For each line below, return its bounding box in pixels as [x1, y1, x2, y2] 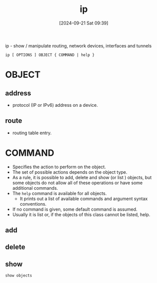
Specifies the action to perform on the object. [12, 164, 106, 170]
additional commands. [12, 185, 58, 191]
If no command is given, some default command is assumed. [12, 206, 138, 212]
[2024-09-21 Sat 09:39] [59, 20, 109, 26]
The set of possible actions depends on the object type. [12, 169, 128, 175]
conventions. [19, 201, 47, 207]
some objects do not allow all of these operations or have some [12, 180, 143, 186]
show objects [5, 273, 32, 278]
